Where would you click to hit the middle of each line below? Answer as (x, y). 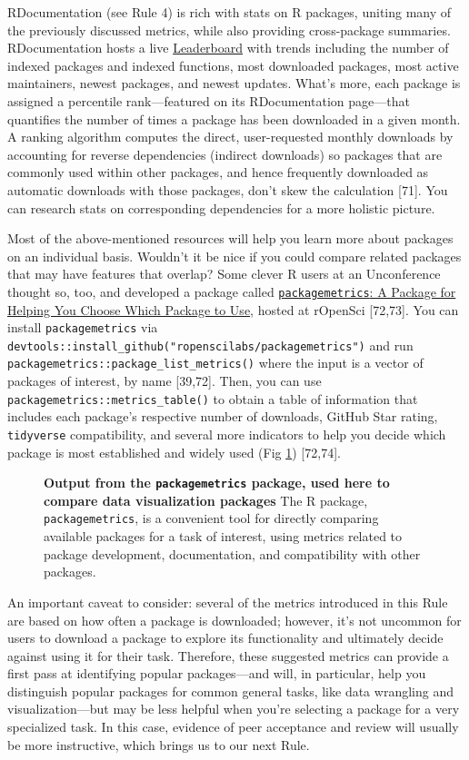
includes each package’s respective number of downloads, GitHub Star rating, (223, 416)
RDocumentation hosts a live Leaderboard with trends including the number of (228, 48)
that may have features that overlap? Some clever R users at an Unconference (224, 274)
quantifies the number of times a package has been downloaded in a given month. (234, 118)
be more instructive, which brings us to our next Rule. (159, 744)
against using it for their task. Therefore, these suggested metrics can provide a (228, 655)
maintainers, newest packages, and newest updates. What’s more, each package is (234, 83)
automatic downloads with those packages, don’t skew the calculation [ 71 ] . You (228, 189)
